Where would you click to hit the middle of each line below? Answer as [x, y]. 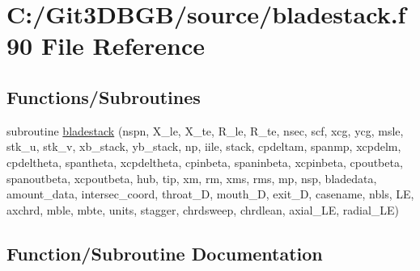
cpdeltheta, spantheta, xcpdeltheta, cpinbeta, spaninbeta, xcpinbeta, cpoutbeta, [205, 162]
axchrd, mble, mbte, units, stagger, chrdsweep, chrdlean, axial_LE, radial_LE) [203, 209]
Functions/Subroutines [104, 96]
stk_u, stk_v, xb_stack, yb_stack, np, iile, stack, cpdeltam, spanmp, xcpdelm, [204, 146]
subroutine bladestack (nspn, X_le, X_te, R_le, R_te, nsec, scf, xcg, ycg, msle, [205, 130]
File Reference [123, 46]
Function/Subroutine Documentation [165, 253]
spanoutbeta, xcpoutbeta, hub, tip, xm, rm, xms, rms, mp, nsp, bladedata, [192, 178]
